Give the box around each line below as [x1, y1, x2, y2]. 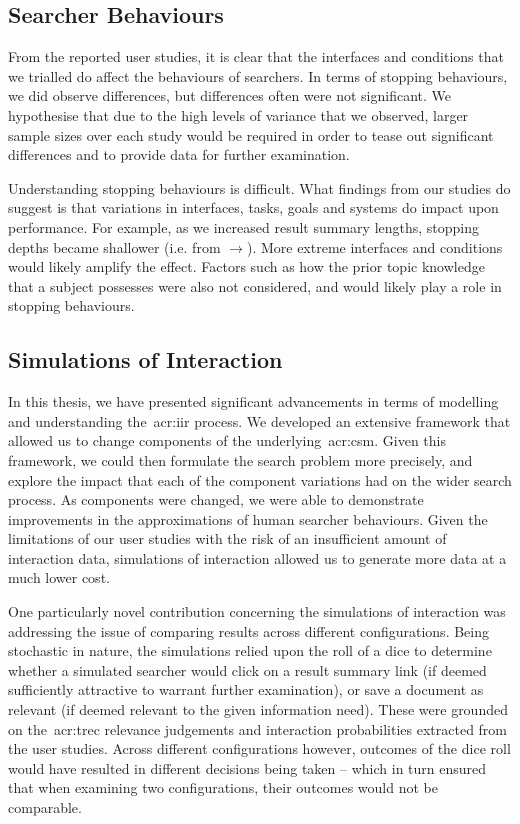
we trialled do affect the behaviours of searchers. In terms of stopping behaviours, [8, 65, 508, 86]
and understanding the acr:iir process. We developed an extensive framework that [8, 410, 511, 431]
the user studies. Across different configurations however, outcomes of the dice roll [8, 738, 511, 759]
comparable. [8, 797, 82, 817]
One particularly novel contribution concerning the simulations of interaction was [8, 601, 506, 622]
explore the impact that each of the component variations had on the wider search [8, 469, 512, 490]
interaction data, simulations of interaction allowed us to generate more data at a [8, 547, 507, 568]
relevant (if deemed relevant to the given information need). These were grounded [8, 699, 508, 720]
